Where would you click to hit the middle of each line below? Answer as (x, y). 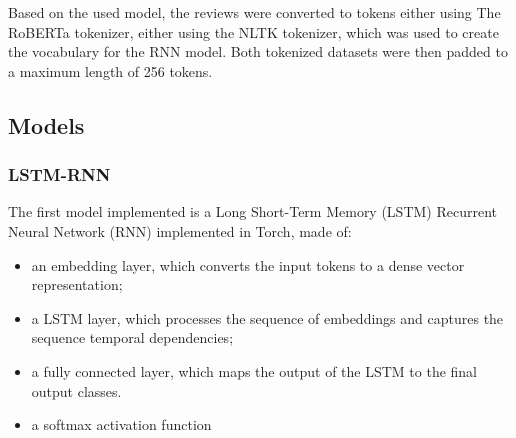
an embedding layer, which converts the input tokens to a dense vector (248, 264)
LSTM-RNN (59, 174)
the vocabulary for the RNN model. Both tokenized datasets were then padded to (258, 51)
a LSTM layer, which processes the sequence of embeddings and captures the (267, 317)
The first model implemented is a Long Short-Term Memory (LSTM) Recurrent (253, 211)
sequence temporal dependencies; (132, 337)
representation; (77, 284)
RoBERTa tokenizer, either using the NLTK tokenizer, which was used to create (253, 31)
